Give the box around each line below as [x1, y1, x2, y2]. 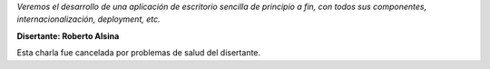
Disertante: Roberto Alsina [16, 30, 120, 41]
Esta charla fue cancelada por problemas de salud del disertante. [16, 47, 261, 58]
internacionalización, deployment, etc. [16, 14, 161, 25]
